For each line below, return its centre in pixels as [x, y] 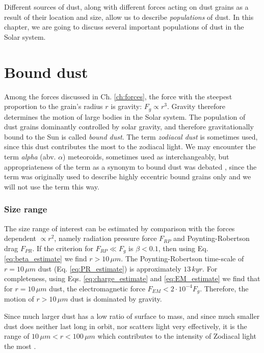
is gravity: [126, 106]
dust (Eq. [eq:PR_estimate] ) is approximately [110, 268]
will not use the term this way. [52, 186]
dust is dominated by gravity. [116, 299]
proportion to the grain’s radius [54, 106]
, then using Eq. [183, 248]
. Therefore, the [224, 288]
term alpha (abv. [30, 156]
